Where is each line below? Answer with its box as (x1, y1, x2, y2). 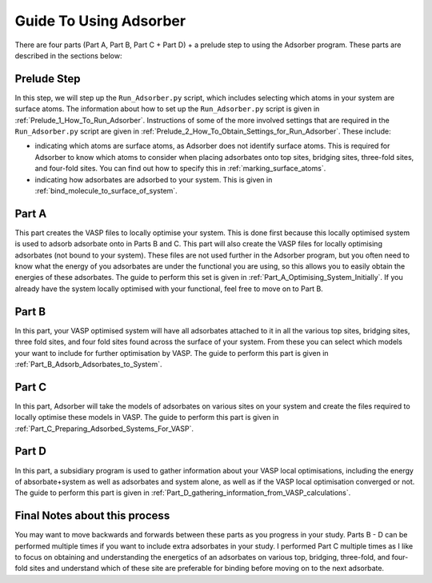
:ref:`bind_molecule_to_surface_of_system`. (34, 186, 178, 195)
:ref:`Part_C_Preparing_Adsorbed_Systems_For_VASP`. (14, 424, 194, 433)
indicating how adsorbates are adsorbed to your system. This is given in (34, 174, 273, 184)
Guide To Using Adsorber (14, 12, 186, 30)
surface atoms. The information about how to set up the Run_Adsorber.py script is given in (14, 104, 320, 114)
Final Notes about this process (14, 509, 170, 523)
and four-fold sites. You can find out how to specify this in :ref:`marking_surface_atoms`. (34, 164, 326, 174)
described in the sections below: (14, 50, 122, 60)
